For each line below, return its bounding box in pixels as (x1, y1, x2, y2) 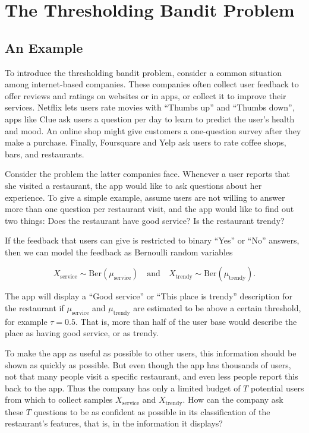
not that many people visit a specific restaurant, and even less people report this (5, 370, 298, 383)
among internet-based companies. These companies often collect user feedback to (5, 78, 299, 90)
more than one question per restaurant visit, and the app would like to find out (5, 203, 294, 215)
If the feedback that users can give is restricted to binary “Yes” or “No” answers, (5, 234, 299, 246)
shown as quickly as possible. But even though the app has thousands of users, (5, 358, 291, 371)
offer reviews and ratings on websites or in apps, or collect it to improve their (5, 89, 286, 102)
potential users (250, 381, 304, 394)
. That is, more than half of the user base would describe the (75, 315, 297, 327)
